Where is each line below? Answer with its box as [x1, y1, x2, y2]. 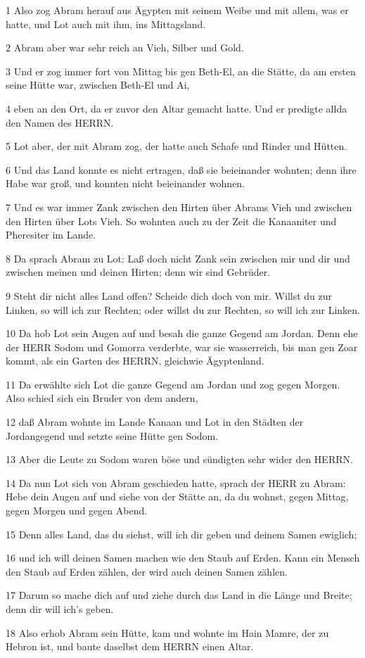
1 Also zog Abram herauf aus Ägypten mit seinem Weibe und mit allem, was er [6, 3, 349, 17]
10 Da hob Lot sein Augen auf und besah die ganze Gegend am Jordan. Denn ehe [6, 326, 358, 341]
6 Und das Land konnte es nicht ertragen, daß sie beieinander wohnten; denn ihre [6, 162, 357, 177]
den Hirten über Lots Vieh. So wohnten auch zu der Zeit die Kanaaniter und [6, 213, 337, 228]
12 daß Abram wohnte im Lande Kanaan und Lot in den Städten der [6, 415, 304, 429]
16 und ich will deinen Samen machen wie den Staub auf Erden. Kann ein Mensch [6, 550, 360, 565]
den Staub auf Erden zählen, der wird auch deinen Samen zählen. [6, 564, 288, 578]
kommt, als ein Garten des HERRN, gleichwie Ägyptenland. [6, 353, 264, 368]
